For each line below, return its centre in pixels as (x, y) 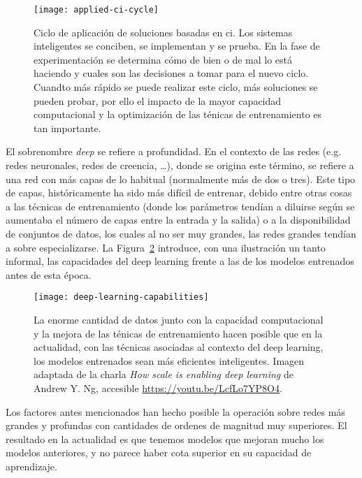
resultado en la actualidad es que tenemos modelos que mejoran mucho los (165, 439)
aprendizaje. (31, 466)
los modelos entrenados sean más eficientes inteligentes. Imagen (169, 360)
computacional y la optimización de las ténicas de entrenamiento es (178, 114)
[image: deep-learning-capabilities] (121, 297)
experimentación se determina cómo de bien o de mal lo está (163, 59)
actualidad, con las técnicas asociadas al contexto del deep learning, (179, 347)
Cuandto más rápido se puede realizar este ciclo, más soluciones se (176, 87)
